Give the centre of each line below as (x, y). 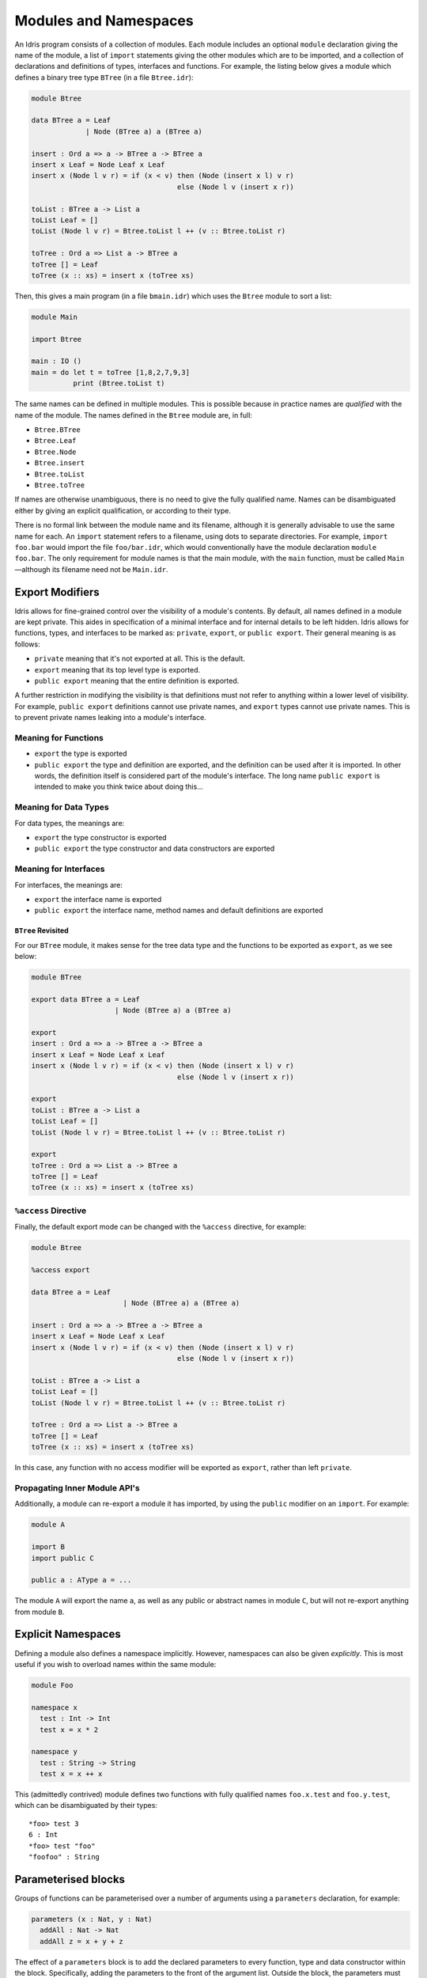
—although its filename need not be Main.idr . (92, 569)
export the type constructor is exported (100, 837)
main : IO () (57, 361)
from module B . (40, 1612)
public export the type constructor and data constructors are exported (155, 849)
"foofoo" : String (64, 1857)
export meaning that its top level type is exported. (117, 669)
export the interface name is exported (98, 899)
